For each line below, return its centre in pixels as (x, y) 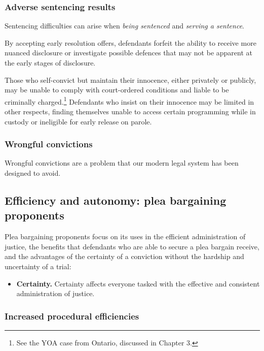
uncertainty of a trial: (38, 266)
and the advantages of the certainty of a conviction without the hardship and (124, 256)
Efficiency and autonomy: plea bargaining (116, 200)
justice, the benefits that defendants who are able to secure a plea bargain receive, (132, 246)
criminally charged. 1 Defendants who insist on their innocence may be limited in (129, 101)
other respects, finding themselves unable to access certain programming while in (130, 111)
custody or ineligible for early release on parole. (78, 121)
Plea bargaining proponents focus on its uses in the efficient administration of (125, 236)
